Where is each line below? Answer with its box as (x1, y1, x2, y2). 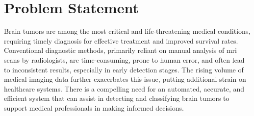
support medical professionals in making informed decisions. (4, 102, 184, 113)
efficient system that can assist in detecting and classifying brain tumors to (4, 93, 229, 103)
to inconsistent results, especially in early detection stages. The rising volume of (4, 64, 244, 74)
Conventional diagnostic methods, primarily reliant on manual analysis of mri (4, 45, 237, 55)
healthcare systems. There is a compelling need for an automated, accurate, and (4, 83, 245, 93)
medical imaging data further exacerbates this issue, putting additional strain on (4, 74, 246, 84)
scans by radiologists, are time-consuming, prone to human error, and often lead (4, 54, 245, 65)
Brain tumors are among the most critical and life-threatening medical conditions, (4, 26, 251, 36)
